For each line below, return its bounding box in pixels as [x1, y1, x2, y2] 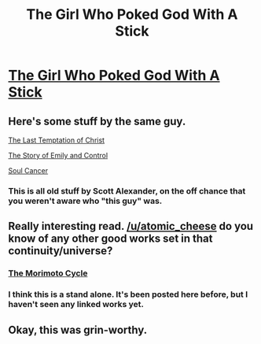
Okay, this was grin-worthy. [8, 323, 148, 336]
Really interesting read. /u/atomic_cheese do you [8, 220, 254, 233]
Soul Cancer [8, 166, 49, 175]
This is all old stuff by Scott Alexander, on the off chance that [8, 185, 246, 196]
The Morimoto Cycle [8, 268, 88, 279]
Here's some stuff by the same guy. [8, 114, 186, 128]
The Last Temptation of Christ [8, 135, 105, 145]
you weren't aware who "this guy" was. [8, 195, 163, 206]
